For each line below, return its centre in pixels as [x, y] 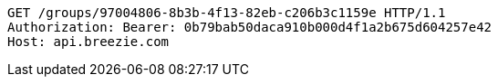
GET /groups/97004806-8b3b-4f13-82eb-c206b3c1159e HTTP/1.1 [227, 13]
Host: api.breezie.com [88, 42]
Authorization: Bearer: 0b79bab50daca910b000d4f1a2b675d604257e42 [250, 27]
